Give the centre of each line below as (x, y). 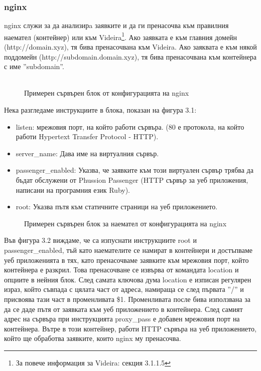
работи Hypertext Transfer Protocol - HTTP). (87, 136)
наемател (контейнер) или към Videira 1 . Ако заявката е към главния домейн (121, 36)
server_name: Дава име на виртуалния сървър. (87, 153)
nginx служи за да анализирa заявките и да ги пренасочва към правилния (116, 25)
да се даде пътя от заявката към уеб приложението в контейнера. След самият (123, 309)
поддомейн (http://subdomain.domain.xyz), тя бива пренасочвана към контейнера (130, 56)
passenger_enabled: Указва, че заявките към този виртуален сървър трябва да (135, 170)
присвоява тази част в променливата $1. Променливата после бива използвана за (127, 299)
